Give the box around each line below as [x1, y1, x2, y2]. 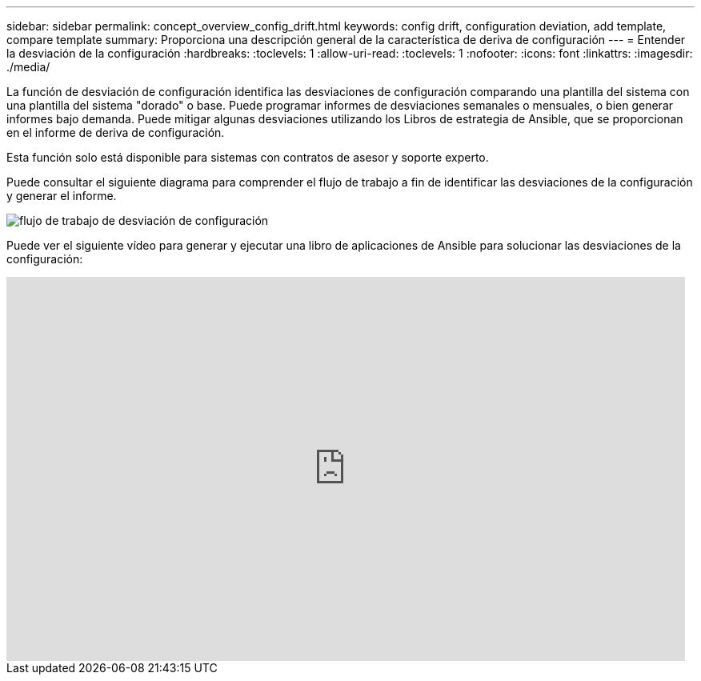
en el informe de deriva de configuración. [6, 126, 225, 139]
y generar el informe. [6, 189, 117, 202]
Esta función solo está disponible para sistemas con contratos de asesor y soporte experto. [6, 150, 489, 164]
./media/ [6, 60, 50, 74]
